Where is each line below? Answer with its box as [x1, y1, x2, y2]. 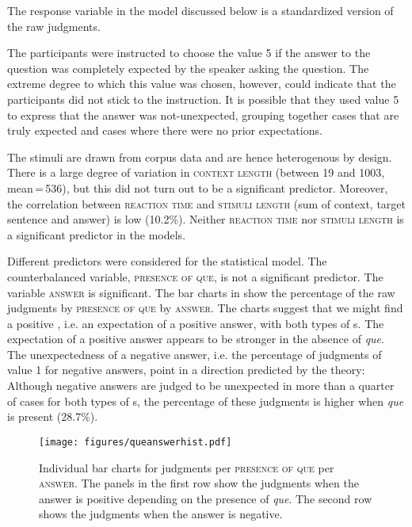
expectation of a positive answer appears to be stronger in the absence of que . [7, 330, 384, 347]
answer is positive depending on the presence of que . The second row [39, 490, 372, 506]
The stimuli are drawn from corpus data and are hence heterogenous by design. [7, 148, 392, 165]
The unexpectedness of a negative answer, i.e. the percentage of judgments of [7, 346, 382, 362]
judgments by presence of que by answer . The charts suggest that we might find [7, 300, 403, 316]
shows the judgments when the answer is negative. [39, 506, 283, 522]
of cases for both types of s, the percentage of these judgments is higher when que [7, 392, 404, 409]
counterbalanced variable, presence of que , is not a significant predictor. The [7, 268, 383, 285]
